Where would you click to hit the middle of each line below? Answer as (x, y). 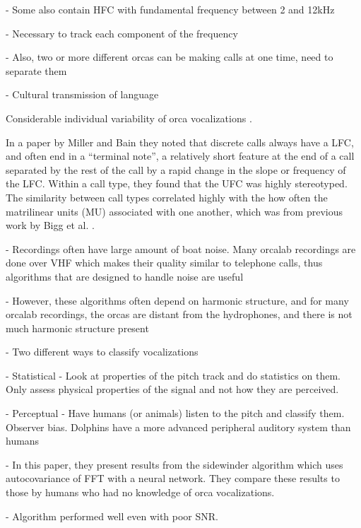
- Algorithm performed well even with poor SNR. (112, 516)
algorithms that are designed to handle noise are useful (125, 276)
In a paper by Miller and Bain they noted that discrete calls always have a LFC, (180, 142)
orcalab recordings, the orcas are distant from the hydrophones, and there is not (179, 314)
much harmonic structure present (77, 328)
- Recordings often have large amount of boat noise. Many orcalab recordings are (181, 248)
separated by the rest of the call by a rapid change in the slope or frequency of (176, 169)
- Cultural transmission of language (82, 94)
